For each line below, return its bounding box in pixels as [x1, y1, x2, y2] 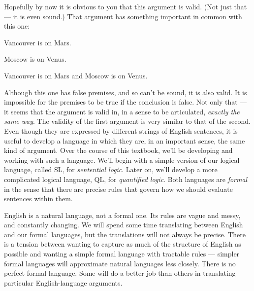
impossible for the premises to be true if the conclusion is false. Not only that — [4, 97, 247, 107]
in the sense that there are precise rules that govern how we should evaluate [4, 183, 233, 194]
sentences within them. [4, 193, 73, 204]
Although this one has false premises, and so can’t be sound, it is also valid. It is [4, 87, 247, 97]
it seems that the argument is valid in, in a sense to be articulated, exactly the [4, 106, 240, 116]
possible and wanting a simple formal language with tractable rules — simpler [4, 249, 240, 259]
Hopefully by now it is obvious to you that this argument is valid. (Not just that [4, 1, 247, 11]
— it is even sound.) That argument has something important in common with [4, 11, 242, 21]
